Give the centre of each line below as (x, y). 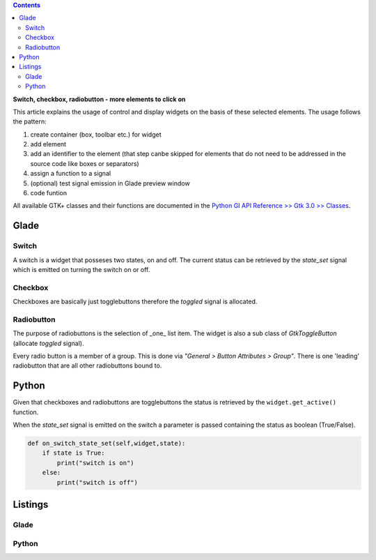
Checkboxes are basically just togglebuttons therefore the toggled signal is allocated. (135, 302)
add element (48, 144)
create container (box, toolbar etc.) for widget (96, 134)
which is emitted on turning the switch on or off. (81, 269)
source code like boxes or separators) (85, 163)
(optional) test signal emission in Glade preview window (110, 183)
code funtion (49, 193)
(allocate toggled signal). (48, 343)
